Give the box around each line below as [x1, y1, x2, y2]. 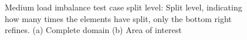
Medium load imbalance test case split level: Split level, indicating [5, 1, 242, 13]
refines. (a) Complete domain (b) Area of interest [5, 24, 182, 36]
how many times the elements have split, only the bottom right [5, 12, 232, 24]
